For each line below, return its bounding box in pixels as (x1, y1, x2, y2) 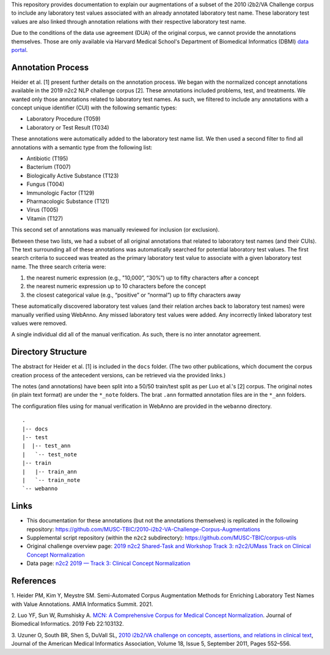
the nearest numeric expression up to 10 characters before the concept (26, 283, 206, 290)
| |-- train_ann (22, 468, 78, 475)
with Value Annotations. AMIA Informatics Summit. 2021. (11, 600, 153, 608)
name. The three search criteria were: (11, 263, 106, 270)
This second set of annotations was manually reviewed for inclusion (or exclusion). (11, 226, 220, 234)
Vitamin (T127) (26, 215, 64, 222)
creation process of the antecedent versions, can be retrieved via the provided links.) (11, 371, 226, 379)
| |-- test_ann (22, 442, 71, 450)
